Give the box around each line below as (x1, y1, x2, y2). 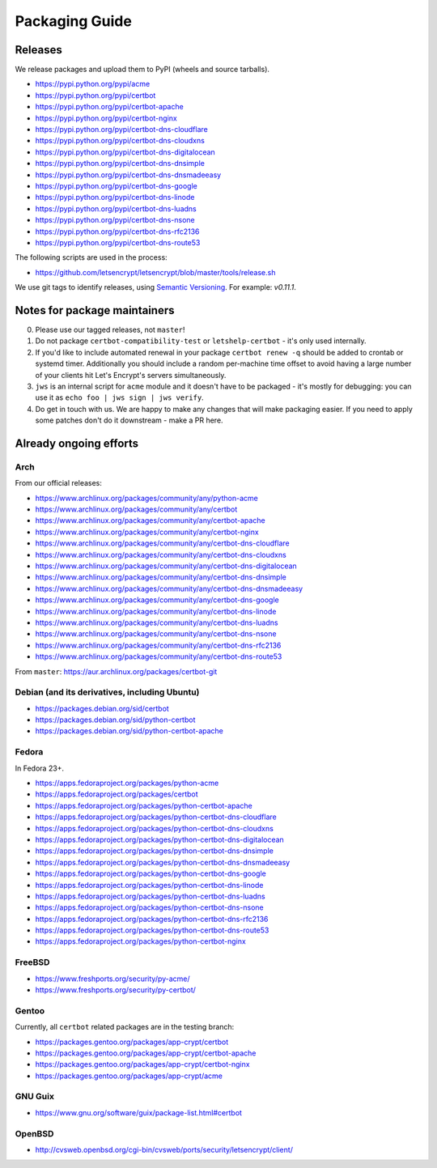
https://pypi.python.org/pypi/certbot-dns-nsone (35, 215, 195, 225)
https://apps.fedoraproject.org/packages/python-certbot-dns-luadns (35, 891, 266, 901)
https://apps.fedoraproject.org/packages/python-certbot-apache (35, 801, 252, 810)
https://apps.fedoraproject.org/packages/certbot (35, 789, 198, 799)
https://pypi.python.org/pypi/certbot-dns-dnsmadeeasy (35, 170, 222, 180)
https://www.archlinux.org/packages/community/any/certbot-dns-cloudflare (35, 538, 291, 548)
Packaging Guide (15, 12, 133, 30)
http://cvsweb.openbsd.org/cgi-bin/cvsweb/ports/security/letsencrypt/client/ (35, 1145, 293, 1154)
